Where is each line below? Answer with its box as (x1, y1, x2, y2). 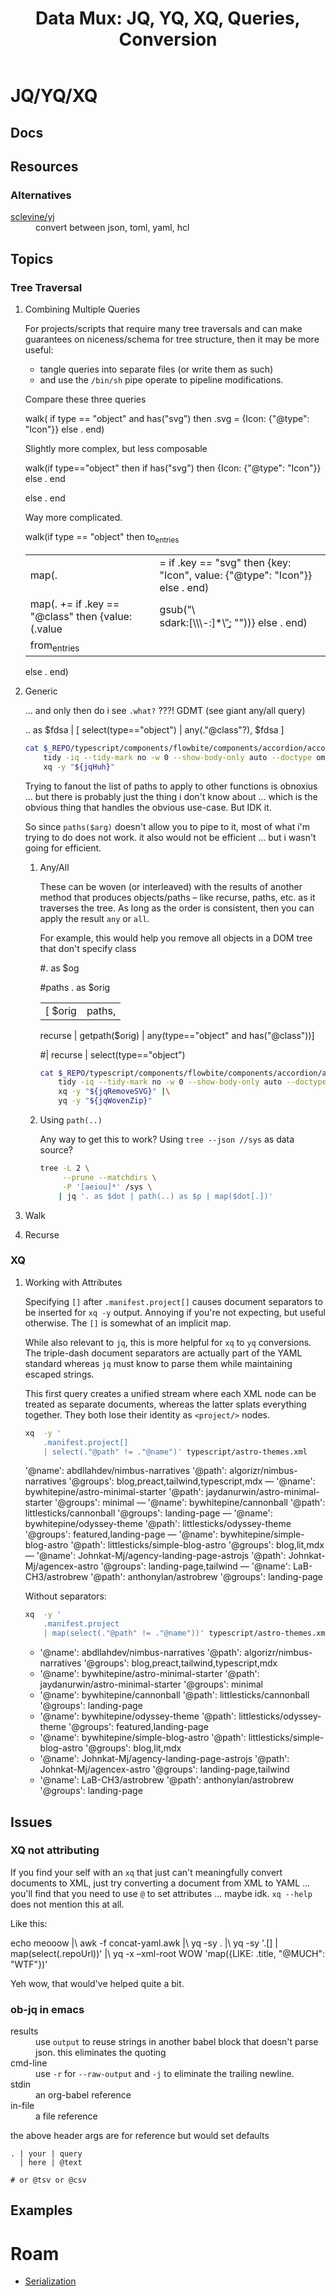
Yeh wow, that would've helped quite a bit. (10, 1977, 185, 1989)
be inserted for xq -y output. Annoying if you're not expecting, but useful (24, 1306, 326, 1318)
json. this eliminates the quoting (35, 2047, 167, 2059)
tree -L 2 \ (39, 1163, 90, 1174)
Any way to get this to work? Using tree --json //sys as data (39, 1133, 295, 1146)
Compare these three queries (24, 393, 147, 405)
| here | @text (19, 2158, 83, 2168)
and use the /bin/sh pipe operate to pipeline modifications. (39, 373, 284, 386)
